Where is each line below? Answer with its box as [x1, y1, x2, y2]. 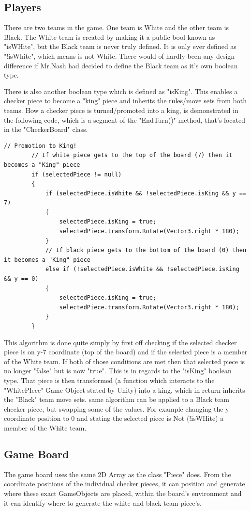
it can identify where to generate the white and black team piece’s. [4, 497, 202, 508]
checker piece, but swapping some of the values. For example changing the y [4, 403, 229, 414]
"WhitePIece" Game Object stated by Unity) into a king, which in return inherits [4, 384, 245, 395]
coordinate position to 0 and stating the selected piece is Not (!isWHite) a [4, 413, 224, 423]
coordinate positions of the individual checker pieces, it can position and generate [4, 479, 245, 489]
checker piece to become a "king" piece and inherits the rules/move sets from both [4, 96, 247, 106]
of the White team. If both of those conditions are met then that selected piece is [4, 356, 245, 366]
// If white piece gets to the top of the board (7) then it [31, 152, 233, 159]
